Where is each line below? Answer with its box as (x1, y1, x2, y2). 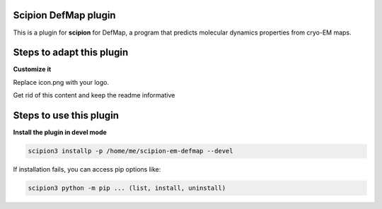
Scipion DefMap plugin (13, 9, 116, 21)
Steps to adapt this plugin (13, 47, 129, 59)
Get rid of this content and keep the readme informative (13, 91, 175, 100)
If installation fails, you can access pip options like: (13, 165, 161, 174)
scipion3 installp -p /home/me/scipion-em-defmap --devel (28, 147, 233, 155)
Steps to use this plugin (13, 109, 120, 121)
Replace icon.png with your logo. (13, 78, 110, 86)
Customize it (13, 65, 52, 73)
